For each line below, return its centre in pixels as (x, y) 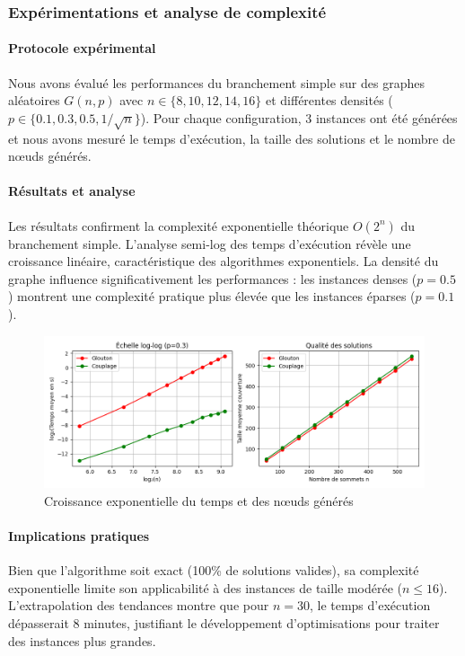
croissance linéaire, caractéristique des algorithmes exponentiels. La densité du (224, 261)
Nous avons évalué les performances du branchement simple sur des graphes (216, 82)
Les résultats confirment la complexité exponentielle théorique (179, 225)
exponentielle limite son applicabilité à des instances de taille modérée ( (205, 587)
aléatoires (34, 100)
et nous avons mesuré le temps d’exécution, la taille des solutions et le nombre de (232, 138)
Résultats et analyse (72, 191)
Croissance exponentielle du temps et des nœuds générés (199, 500)
